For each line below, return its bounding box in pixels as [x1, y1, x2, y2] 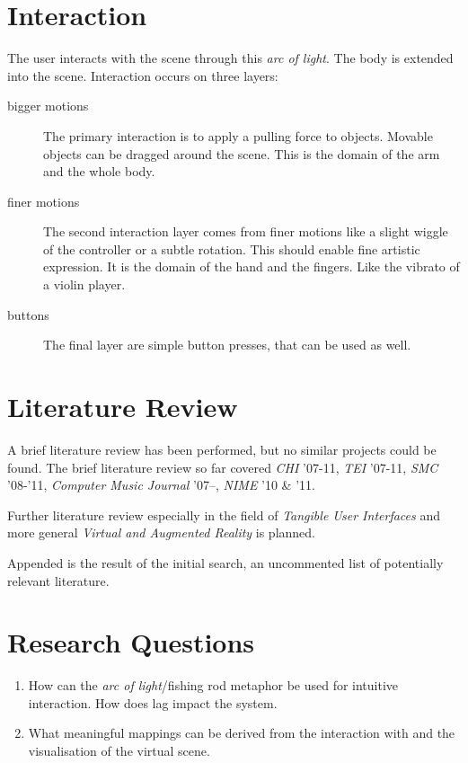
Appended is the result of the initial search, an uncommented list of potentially [7, 553, 444, 572]
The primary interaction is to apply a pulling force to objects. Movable [43, 126, 433, 145]
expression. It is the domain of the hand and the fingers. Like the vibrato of [43, 257, 460, 276]
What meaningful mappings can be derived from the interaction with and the [28, 723, 455, 742]
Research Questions [7, 624, 255, 661]
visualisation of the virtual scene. [28, 741, 210, 760]
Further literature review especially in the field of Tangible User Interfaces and [7, 505, 440, 524]
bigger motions [7, 96, 89, 115]
